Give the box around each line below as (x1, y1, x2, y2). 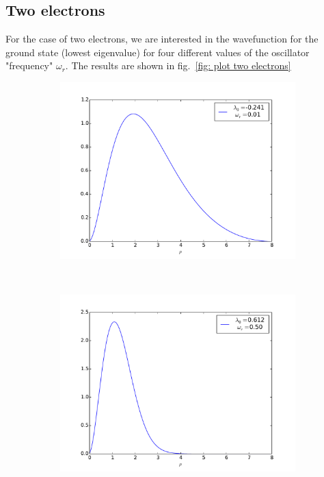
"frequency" (5, 58, 53, 73)
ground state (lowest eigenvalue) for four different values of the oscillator (5, 45, 310, 59)
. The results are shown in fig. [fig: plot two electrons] (65, 58, 291, 73)
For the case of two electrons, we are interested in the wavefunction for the (5, 32, 319, 46)
